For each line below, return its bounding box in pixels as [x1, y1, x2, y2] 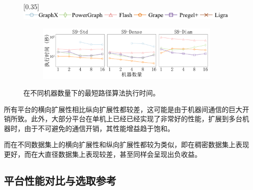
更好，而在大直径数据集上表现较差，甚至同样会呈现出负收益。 [4, 149, 201, 159]
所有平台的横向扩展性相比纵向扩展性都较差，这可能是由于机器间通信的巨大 [4, 104, 242, 114]
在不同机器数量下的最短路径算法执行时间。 [23, 87, 160, 97]
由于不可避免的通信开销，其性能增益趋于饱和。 [24, 123, 174, 133]
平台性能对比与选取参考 [4, 172, 116, 188]
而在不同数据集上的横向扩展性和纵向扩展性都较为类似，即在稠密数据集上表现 [4, 139, 249, 150]
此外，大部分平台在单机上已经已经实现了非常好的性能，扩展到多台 [31, 114, 242, 124]
